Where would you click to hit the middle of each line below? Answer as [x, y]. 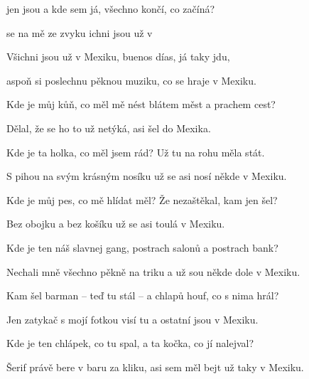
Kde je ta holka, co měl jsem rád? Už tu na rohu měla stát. [136, 152]
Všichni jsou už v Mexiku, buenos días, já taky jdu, [118, 57]
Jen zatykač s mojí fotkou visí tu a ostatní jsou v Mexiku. [132, 319]
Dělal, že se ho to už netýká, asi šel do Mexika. [109, 128]
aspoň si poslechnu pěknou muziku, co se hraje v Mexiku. [131, 80]
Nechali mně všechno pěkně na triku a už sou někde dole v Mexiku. [153, 271]
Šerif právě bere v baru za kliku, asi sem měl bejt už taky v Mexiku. [155, 367]
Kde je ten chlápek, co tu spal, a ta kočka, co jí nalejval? [130, 343]
